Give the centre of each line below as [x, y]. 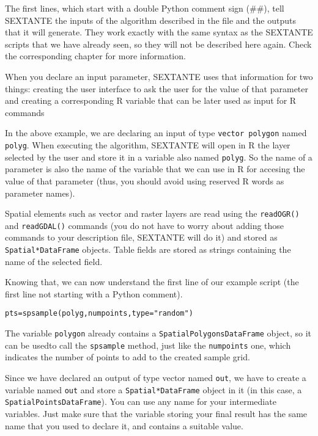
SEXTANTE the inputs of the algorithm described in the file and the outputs [150, 20]
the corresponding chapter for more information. [95, 56]
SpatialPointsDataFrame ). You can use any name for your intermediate [141, 401]
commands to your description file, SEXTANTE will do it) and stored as [141, 237]
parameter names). [40, 193]
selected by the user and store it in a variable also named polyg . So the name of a [159, 157]
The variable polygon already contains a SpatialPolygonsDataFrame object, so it [158, 333]
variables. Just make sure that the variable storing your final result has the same [156, 413]
